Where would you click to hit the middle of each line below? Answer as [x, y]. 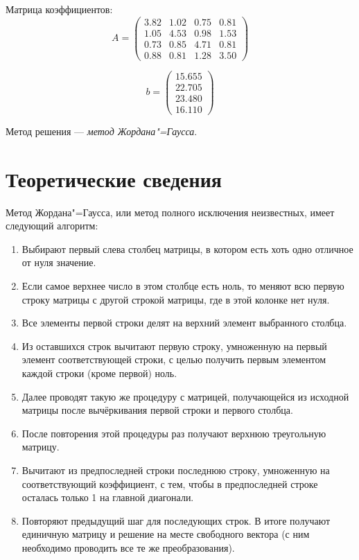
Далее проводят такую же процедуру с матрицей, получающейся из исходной [185, 396]
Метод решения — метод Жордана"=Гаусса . [102, 131]
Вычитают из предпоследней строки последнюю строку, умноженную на [176, 470]
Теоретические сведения [114, 178]
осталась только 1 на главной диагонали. [108, 497]
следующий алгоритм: [52, 226]
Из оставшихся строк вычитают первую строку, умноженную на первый [174, 345]
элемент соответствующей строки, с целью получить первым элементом [174, 359]
